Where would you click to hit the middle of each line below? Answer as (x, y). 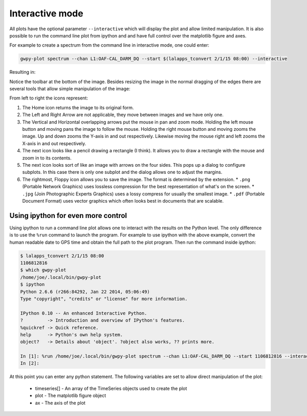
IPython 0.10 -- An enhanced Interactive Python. (84, 313)
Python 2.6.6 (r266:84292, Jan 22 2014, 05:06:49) (85, 292)
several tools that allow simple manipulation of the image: (70, 89)
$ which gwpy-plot (43, 270)
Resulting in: (23, 72)
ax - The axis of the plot (60, 403)
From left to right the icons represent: (49, 98)
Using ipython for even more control (68, 215)
